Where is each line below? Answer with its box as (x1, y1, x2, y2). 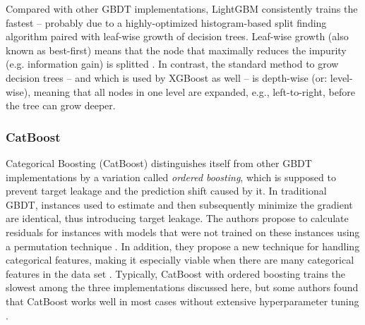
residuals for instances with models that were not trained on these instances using (6, 224, 360, 239)
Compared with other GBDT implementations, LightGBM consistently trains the (6, 1, 358, 16)
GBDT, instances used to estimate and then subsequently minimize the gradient (6, 197, 353, 211)
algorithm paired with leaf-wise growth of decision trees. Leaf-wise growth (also (6, 29, 349, 44)
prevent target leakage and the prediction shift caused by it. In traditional (6, 183, 327, 198)
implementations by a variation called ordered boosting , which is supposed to (6, 169, 336, 184)
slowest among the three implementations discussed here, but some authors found (6, 280, 359, 295)
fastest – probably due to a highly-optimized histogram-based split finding (6, 15, 327, 30)
